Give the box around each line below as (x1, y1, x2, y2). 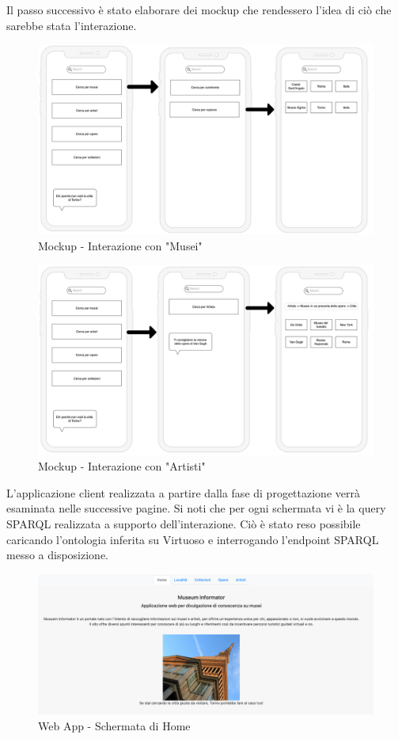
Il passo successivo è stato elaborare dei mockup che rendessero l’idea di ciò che (6, 2, 392, 17)
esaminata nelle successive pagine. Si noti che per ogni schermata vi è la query (6, 500, 386, 516)
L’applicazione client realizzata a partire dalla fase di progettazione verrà (6, 484, 360, 501)
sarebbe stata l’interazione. (6, 17, 137, 33)
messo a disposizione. (6, 547, 109, 563)
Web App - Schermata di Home (38, 717, 191, 733)
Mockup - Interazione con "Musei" (38, 237, 203, 253)
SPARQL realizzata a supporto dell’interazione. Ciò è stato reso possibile (6, 516, 361, 532)
